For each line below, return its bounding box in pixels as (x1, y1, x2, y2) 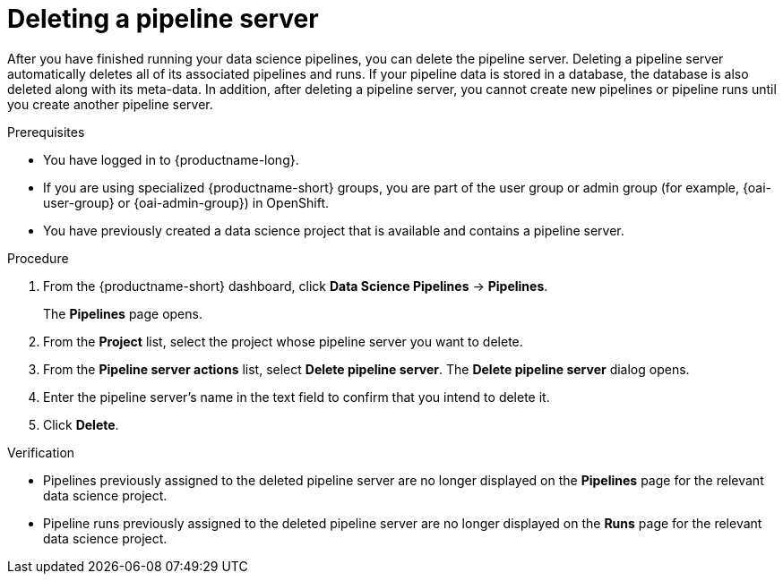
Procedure (7, 250, 69, 266)
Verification (7, 444, 75, 460)
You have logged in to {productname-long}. (43, 151, 299, 167)
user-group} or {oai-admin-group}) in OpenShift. (43, 194, 330, 210)
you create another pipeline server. (7, 96, 213, 112)
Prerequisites (7, 124, 85, 140)
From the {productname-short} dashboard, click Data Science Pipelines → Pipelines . (43, 278, 548, 294)
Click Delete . (43, 416, 119, 432)
